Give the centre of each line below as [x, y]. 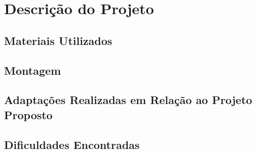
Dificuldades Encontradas [72, 144]
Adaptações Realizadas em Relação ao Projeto [128, 100]
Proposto [28, 114]
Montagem [33, 70]
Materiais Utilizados [58, 40]
